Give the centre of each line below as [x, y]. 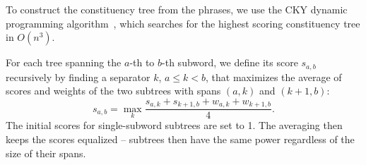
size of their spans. [46, 153]
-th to [142, 62]
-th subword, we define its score [230, 62]
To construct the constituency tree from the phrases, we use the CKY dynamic [177, 9]
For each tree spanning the [64, 62]
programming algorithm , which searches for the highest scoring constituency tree [183, 23]
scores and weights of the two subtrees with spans [113, 91]
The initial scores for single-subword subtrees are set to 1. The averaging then [174, 125]
